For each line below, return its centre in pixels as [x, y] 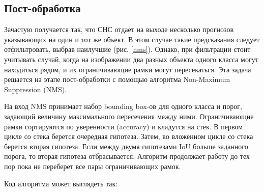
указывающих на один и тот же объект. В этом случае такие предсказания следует [132, 39]
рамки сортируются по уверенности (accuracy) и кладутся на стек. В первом [124, 126]
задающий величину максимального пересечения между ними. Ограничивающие [129, 116]
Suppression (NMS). [36, 89]
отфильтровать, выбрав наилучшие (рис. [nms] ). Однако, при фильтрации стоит [127, 49]
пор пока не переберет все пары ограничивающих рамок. [93, 166]
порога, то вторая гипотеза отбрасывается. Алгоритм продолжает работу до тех [127, 156]
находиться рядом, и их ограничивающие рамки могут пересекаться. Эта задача [128, 69]
